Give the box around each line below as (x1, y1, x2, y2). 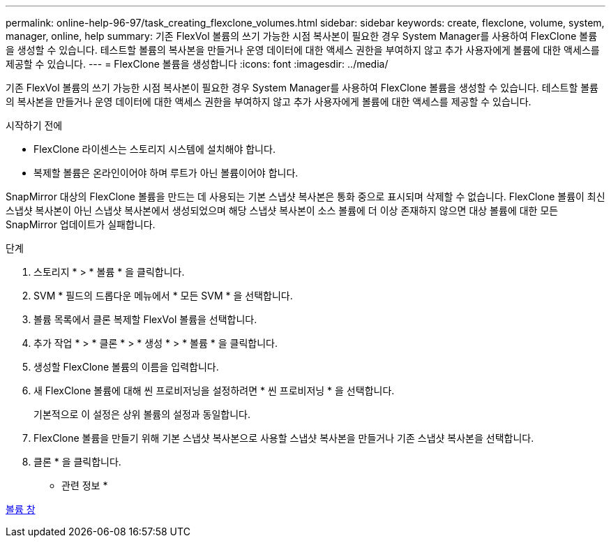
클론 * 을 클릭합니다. (33, 456, 121, 468)
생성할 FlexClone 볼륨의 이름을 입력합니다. (33, 361, 219, 373)
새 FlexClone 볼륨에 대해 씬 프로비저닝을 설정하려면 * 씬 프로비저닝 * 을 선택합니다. (33, 385, 395, 396)
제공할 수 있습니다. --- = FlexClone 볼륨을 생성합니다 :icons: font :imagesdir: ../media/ (6, 58, 389, 70)
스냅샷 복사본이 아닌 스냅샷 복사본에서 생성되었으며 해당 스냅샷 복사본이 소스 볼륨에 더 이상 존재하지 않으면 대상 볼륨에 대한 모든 (6, 204, 559, 216)
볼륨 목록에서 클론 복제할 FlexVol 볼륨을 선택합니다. (33, 313, 257, 325)
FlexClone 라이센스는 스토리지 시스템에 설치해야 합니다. (33, 143, 276, 155)
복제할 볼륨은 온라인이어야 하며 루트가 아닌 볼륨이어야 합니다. (33, 167, 299, 179)
